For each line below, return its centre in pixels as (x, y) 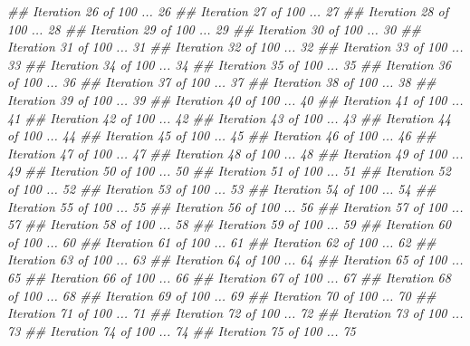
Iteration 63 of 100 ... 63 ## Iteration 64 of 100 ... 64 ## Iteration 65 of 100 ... (235, 259)
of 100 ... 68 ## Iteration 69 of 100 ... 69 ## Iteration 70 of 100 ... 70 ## (222, 295)
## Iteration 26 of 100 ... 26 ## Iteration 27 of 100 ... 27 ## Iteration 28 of (228, 11)
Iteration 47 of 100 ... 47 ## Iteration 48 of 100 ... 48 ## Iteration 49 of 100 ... (235, 153)
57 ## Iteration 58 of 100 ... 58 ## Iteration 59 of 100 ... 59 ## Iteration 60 (229, 224)
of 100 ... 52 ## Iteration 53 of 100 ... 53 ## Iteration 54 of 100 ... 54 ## (222, 188)
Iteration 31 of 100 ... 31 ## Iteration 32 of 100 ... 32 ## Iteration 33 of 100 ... (235, 47)
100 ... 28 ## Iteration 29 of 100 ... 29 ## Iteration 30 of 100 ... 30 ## (215, 29)
